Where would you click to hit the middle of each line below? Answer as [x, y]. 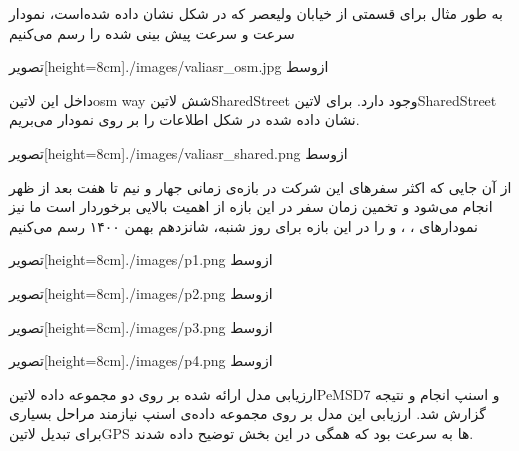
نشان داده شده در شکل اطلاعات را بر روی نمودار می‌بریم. [184, 119]
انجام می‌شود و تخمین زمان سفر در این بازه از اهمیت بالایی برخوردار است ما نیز [251, 206]
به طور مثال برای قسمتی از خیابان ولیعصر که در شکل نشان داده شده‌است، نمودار [256, 13]
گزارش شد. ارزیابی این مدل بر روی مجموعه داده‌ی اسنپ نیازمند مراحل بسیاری [247, 413]
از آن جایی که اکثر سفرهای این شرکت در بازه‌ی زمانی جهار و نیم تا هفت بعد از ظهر [260, 186]
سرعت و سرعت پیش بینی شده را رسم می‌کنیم [152, 32]
